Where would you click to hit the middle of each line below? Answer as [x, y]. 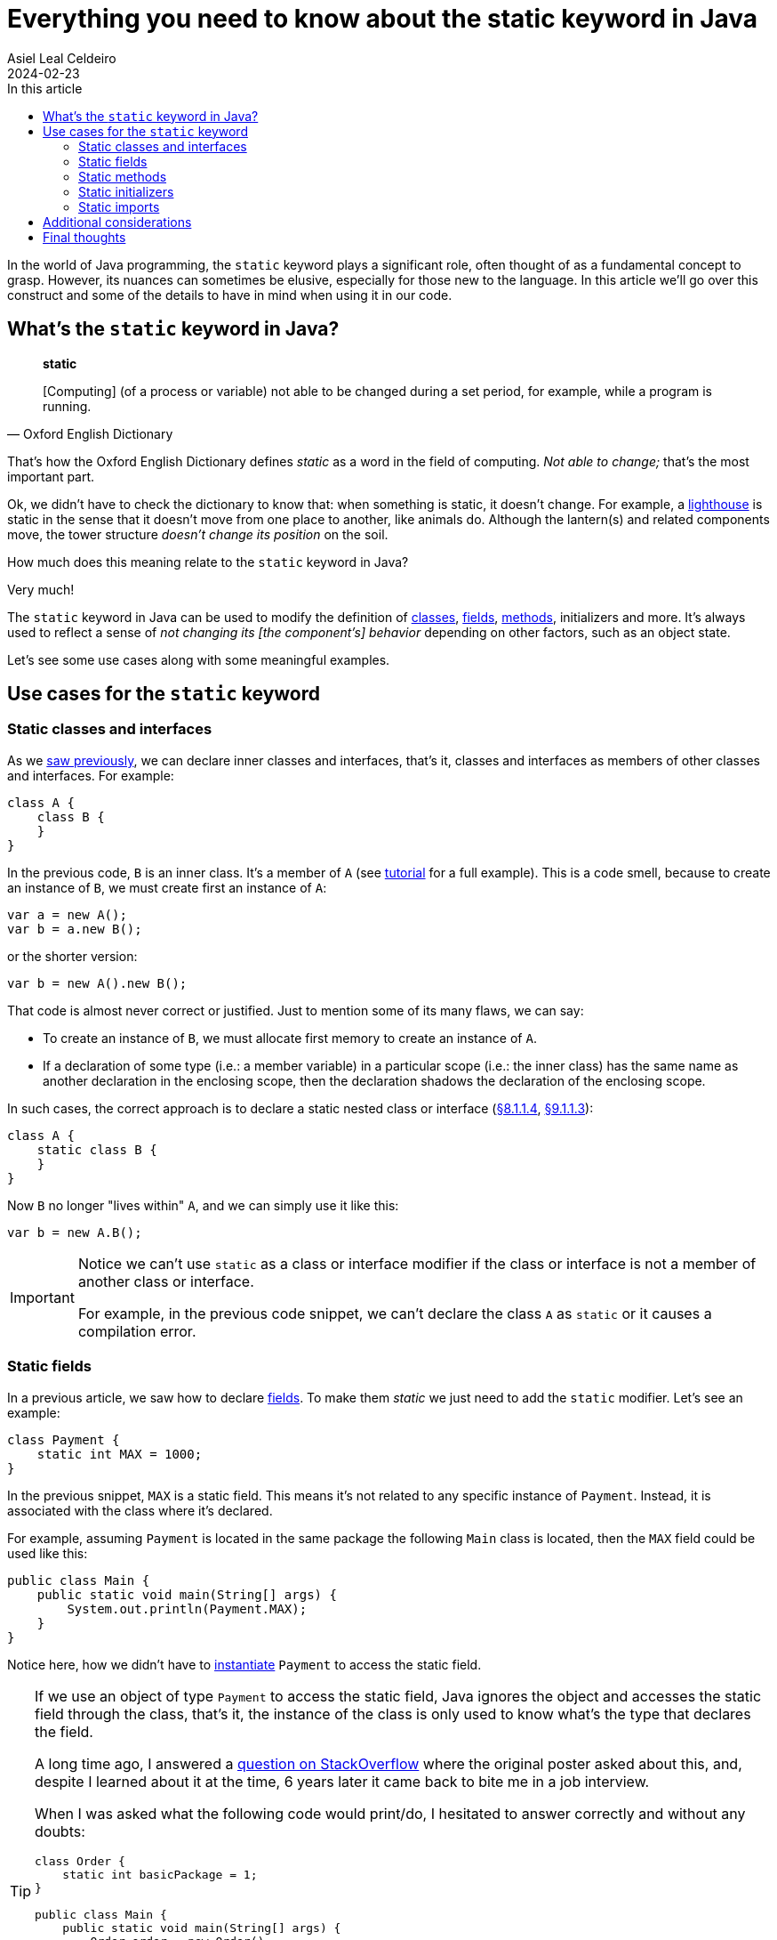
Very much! [41, 589]
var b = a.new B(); [75, 929]
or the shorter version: [72, 956]
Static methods [123, 176]
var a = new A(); [67, 914]
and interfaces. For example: [91, 775]
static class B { [97, 1149]
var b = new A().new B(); [97, 983]
